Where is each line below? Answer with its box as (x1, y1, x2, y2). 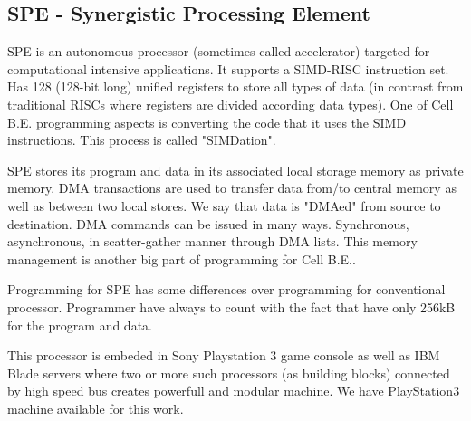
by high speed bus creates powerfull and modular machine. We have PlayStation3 (7, 381, 460, 400)
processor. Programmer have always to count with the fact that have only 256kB (7, 297, 456, 316)
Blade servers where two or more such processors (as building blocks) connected (7, 363, 450, 382)
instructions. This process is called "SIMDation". (7, 130, 276, 149)
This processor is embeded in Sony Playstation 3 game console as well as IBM (7, 346, 440, 365)
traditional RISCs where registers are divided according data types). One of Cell (7, 94, 454, 113)
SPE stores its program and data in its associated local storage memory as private (7, 160, 464, 179)
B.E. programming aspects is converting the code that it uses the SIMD (7, 112, 407, 131)
